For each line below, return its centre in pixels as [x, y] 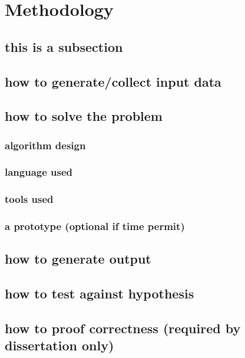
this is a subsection [64, 46]
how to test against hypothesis [100, 293]
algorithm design [45, 145]
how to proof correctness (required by [123, 328]
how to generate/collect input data [113, 81]
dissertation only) [59, 345]
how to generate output [78, 259]
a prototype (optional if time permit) [95, 226]
